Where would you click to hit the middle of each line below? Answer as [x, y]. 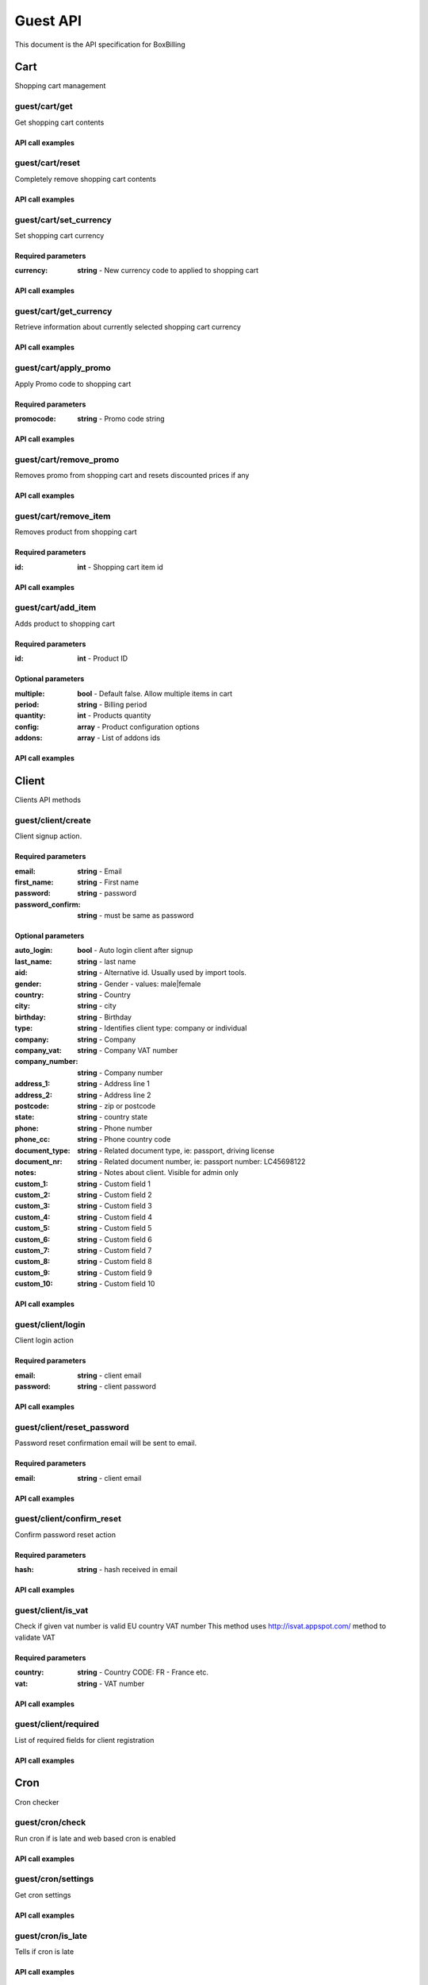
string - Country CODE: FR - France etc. [143, 1672]
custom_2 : [32, 1195]
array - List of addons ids [119, 738]
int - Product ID [103, 658]
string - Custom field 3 [115, 1206]
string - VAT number [111, 1683]
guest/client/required [57, 1725]
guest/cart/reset [48, 163]
